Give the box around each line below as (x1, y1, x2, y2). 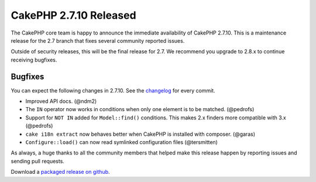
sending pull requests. (11, 157, 64, 164)
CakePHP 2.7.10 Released (11, 9, 137, 22)
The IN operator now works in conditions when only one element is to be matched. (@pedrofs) (25, 106, 255, 113)
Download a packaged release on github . (11, 169, 111, 176)
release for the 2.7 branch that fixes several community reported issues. (11, 37, 185, 44)
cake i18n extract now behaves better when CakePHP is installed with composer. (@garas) (25, 131, 256, 138)
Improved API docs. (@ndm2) (25, 98, 97, 105)
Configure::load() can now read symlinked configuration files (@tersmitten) (25, 138, 218, 146)
